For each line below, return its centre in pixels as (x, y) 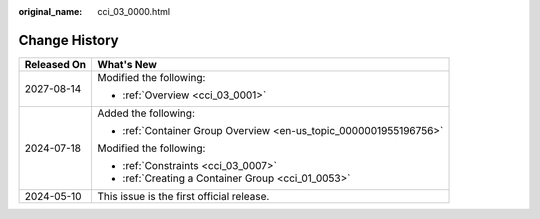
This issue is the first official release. (183, 196)
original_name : (50, 11)
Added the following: (146, 113)
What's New (127, 64)
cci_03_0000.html (133, 11)
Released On (55, 64)
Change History (68, 40)
